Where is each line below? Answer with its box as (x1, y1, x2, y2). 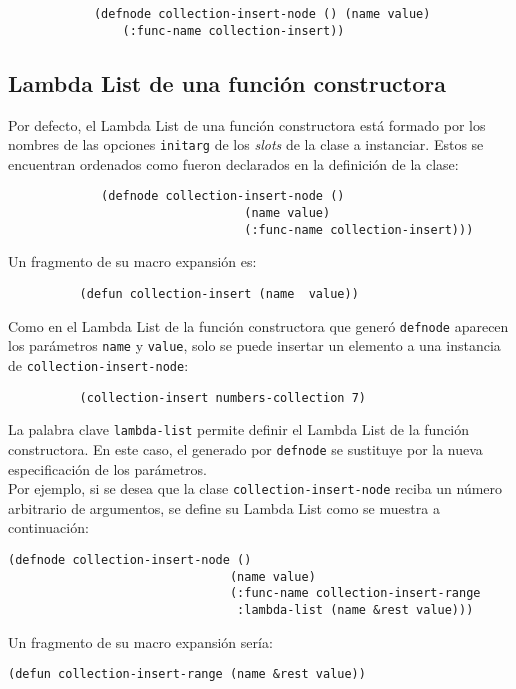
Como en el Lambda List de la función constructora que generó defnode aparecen (8, 315, 509, 336)
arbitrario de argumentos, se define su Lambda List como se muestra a (8, 497, 440, 518)
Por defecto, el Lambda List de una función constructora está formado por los (8, 114, 486, 135)
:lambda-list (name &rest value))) (237, 602, 474, 617)
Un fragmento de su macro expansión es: (8, 251, 257, 272)
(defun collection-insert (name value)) (79, 286, 359, 301)
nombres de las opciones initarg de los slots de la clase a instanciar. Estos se (8, 134, 484, 155)
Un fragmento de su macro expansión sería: (8, 631, 273, 652)
